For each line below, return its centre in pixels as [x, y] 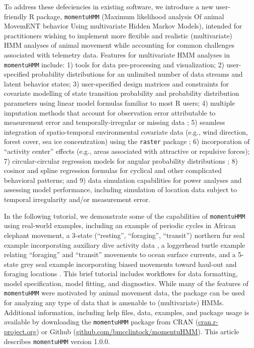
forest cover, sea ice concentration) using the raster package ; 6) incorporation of [127, 141]
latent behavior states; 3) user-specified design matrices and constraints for [116, 83]
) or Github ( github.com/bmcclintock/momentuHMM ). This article [138, 331]
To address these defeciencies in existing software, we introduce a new [109, 6]
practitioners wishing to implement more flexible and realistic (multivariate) [118, 35]
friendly [15, 16]
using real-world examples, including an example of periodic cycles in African [120, 225]
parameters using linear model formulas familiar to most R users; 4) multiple [120, 103]
